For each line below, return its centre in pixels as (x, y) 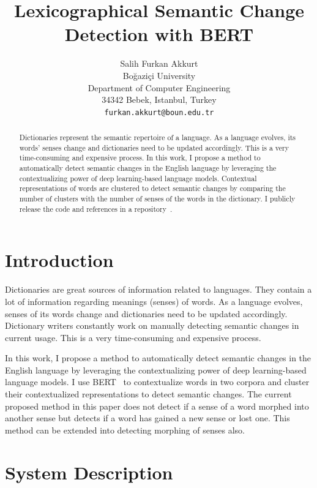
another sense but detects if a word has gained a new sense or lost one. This (147, 418)
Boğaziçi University (159, 75)
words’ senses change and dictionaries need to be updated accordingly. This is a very (154, 147)
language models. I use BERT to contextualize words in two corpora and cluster (157, 382)
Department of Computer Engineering (159, 87)
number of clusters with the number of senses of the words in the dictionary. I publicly (157, 199)
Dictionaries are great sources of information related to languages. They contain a (158, 289)
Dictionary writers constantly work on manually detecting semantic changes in (152, 325)
